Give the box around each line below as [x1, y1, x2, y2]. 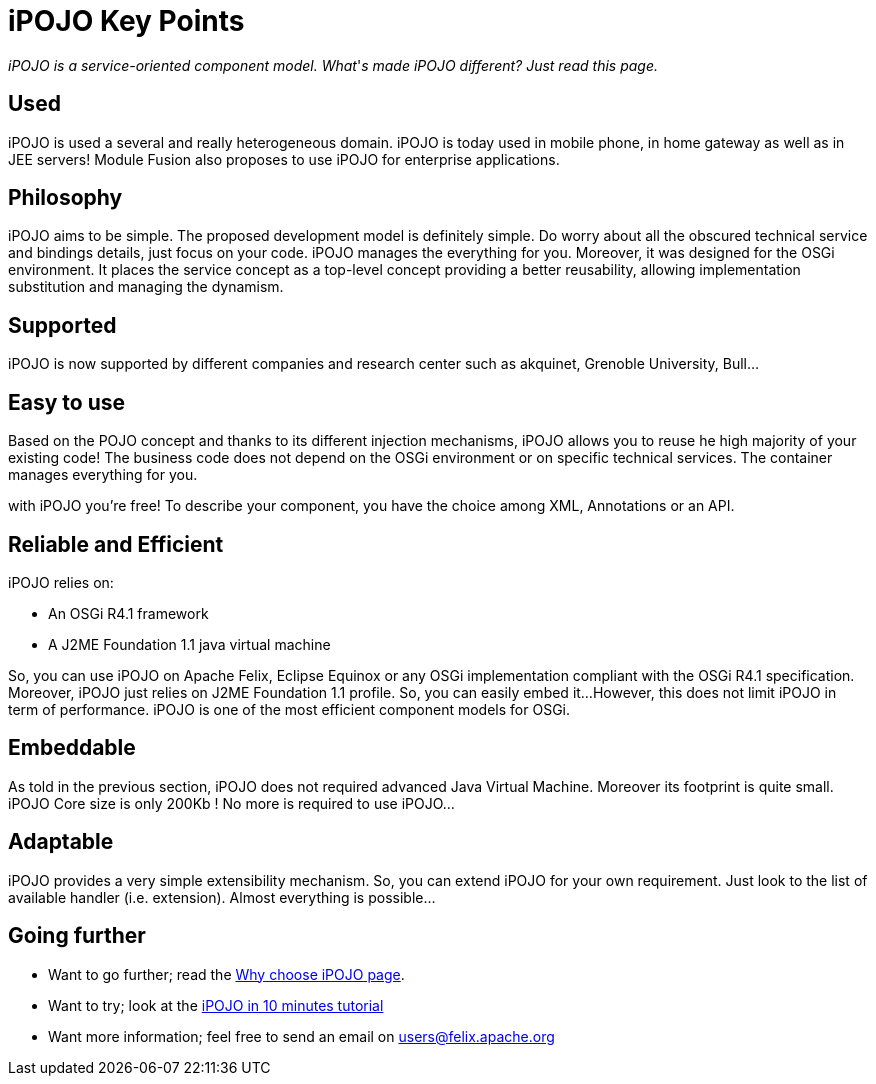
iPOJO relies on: [8, 573, 114, 591]
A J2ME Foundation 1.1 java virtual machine [48, 635, 331, 653]
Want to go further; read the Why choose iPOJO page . [48, 965, 405, 983]
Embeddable [8, 735, 136, 761]
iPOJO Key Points [8, 4, 245, 38]
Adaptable [8, 829, 114, 855]
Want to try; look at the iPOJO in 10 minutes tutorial [48, 996, 384, 1014]
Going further [8, 923, 146, 949]
